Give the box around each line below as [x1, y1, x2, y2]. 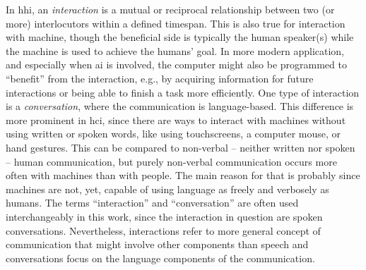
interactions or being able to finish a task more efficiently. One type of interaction [6, 85, 360, 99]
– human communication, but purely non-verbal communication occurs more [6, 154, 337, 168]
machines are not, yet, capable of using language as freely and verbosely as [6, 181, 329, 196]
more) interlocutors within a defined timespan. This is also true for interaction [6, 16, 346, 30]
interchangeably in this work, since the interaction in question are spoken [6, 209, 323, 223]
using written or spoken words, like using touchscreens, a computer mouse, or [6, 126, 341, 141]
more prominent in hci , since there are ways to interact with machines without [6, 112, 346, 127]
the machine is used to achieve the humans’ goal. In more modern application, [6, 43, 345, 58]
